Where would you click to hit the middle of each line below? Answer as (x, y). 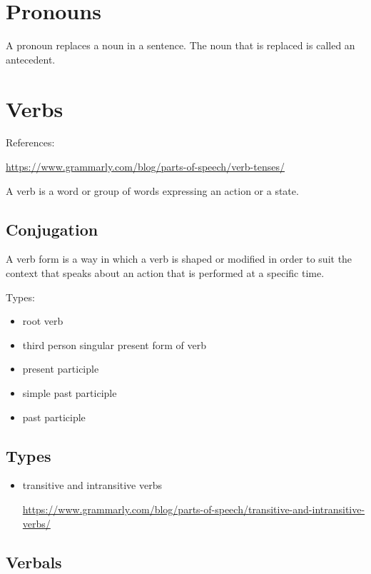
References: (30, 142)
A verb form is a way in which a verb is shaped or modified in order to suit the (179, 259)
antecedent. (31, 59)
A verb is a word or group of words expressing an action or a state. (152, 190)
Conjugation (52, 229)
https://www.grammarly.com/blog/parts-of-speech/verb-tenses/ (145, 167)
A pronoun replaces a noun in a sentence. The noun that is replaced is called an (181, 45)
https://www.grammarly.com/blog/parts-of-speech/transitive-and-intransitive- (194, 509)
